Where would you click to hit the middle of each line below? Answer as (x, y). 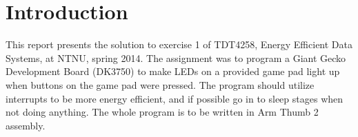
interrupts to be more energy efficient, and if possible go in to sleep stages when (175, 98)
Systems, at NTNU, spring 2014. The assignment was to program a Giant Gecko (176, 57)
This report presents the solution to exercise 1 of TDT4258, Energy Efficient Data (179, 44)
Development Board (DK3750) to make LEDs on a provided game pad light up (173, 71)
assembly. (26, 125)
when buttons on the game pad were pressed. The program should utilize (160, 84)
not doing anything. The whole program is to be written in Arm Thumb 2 (162, 112)
